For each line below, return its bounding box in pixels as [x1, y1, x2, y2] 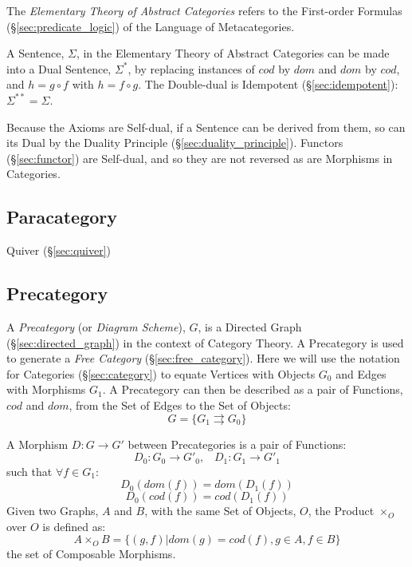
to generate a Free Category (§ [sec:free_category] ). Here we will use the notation [6, 350, 400, 367]
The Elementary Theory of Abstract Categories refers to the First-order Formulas [6, 2, 402, 18]
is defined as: [42, 517, 106, 534]
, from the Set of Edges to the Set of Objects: [69, 396, 291, 413]
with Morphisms [6, 381, 86, 398]
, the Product [308, 502, 375, 519]
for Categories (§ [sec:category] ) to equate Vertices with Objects [6, 365, 316, 382]
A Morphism [6, 435, 69, 452]
